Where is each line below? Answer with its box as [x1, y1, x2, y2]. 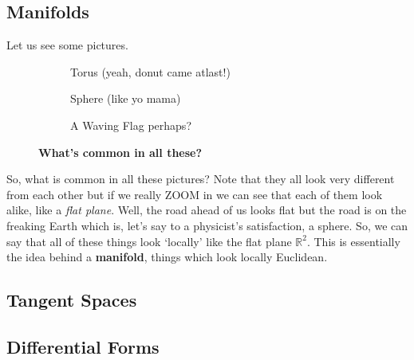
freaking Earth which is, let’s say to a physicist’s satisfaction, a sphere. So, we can [6, 217, 408, 233]
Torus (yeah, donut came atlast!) [70, 63, 231, 80]
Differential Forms [6, 334, 160, 358]
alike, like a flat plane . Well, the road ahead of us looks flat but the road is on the [6, 202, 407, 218]
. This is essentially [306, 233, 400, 249]
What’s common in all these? [38, 143, 203, 160]
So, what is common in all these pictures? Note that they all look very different [6, 170, 395, 187]
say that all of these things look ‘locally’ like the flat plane [6, 233, 292, 249]
